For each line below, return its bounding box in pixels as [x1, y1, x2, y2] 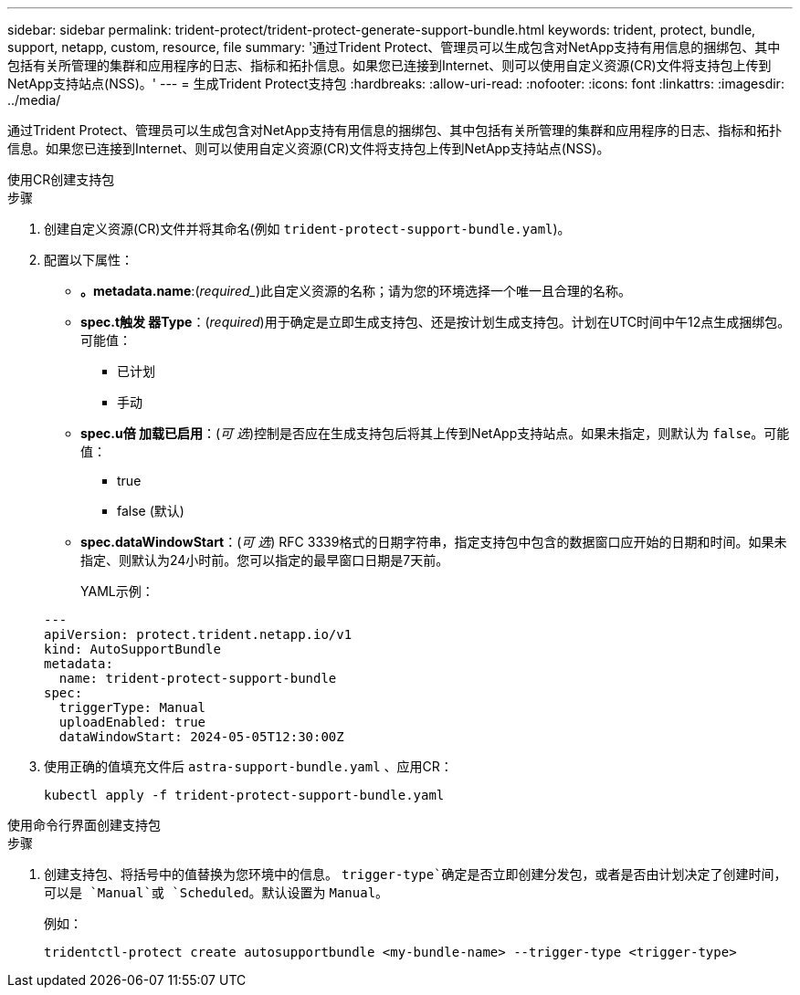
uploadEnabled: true [58, 715, 206, 729]
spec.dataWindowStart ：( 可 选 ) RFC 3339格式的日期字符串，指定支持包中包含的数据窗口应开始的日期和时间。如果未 [80, 534, 787, 550]
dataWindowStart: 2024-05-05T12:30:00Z [58, 729, 344, 744]
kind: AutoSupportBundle [44, 642, 221, 656]
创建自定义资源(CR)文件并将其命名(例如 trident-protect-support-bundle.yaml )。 [44, 221, 571, 236]
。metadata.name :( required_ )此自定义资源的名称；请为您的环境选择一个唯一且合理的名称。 [80, 283, 632, 298]
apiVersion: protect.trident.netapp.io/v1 [44, 627, 353, 642]
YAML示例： [80, 583, 154, 599]
